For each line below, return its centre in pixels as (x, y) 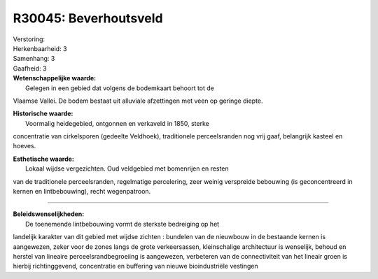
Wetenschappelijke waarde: (55, 78)
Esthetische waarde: (44, 159)
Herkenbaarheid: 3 (40, 48)
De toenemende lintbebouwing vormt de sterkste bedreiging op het (122, 224)
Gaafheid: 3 (30, 68)
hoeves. (24, 146)
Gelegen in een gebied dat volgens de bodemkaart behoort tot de (120, 88)
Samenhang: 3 (34, 59)
